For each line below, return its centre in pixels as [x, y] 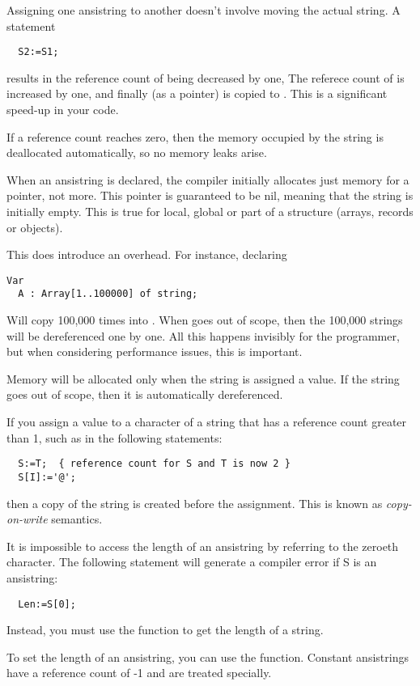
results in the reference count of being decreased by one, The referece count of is [206, 77]
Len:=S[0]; [47, 604]
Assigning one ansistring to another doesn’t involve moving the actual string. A [204, 10]
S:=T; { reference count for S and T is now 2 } [154, 464]
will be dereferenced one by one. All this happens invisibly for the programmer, [203, 335]
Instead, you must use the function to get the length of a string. [165, 630]
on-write [27, 519]
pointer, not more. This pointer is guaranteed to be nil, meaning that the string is [210, 195]
